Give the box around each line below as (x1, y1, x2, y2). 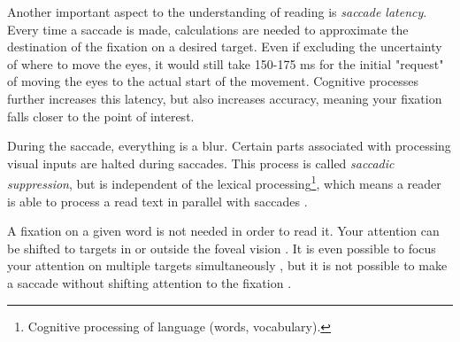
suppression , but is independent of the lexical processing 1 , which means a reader (7, 172, 441, 192)
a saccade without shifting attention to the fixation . (7, 273, 292, 291)
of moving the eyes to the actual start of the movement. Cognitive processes (7, 72, 419, 90)
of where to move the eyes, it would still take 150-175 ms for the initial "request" (7, 54, 444, 73)
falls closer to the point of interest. (7, 106, 195, 125)
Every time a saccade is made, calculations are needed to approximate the (7, 19, 409, 38)
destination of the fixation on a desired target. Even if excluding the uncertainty (7, 37, 442, 56)
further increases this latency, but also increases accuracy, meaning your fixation (7, 89, 442, 107)
